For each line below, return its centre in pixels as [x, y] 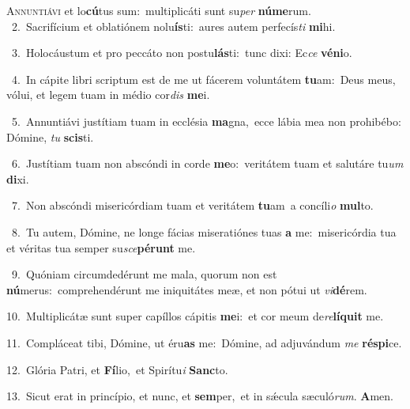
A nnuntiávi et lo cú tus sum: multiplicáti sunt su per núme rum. [159, 10]
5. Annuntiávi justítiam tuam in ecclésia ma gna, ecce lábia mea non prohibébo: [206, 121]
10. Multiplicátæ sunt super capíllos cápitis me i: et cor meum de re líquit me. [195, 316]
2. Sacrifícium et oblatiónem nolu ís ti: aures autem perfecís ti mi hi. [173, 26]
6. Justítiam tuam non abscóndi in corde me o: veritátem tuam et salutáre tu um [207, 163]
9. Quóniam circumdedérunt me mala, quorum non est [144, 274]
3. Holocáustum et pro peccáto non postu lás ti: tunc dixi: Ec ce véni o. [182, 53]
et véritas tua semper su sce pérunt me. [101, 247]
